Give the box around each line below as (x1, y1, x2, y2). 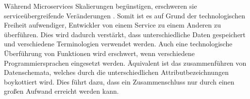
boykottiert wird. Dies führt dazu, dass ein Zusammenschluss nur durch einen (4, 76, 234, 86)
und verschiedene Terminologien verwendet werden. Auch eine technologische (4, 39, 233, 49)
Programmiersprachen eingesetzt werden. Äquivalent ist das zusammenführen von (4, 57, 247, 68)
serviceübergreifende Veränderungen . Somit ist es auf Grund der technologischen (4, 10, 245, 20)
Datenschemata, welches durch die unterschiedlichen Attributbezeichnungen (4, 67, 229, 77)
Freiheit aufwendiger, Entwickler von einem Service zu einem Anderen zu (4, 20, 221, 30)
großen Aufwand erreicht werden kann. (4, 86, 119, 96)
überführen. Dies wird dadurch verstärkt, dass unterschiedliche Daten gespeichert (4, 29, 246, 39)
